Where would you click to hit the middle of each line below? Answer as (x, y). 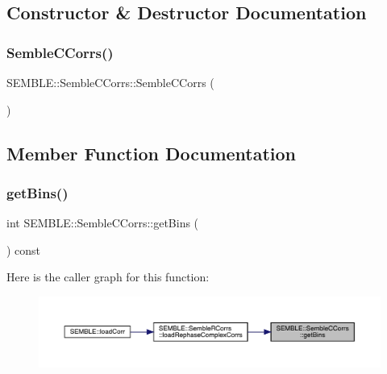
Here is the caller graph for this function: (108, 277)
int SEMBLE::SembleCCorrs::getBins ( (103, 223)
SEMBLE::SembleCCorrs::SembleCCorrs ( (110, 82)
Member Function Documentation (152, 153)
